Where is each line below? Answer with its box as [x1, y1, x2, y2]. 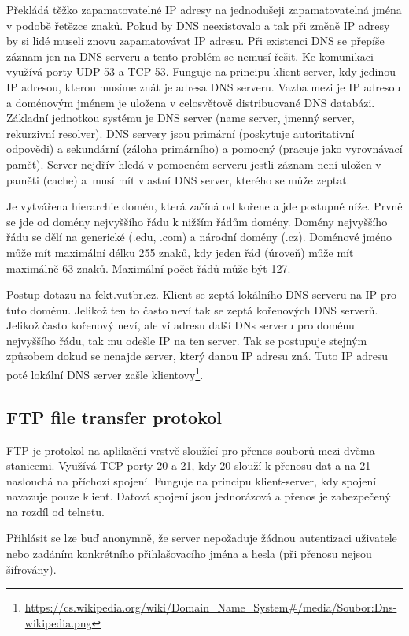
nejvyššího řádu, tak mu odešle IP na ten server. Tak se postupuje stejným [6, 332, 367, 348]
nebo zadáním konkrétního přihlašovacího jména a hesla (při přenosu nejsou [6, 545, 372, 562]
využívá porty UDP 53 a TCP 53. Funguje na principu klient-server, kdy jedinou [6, 63, 396, 80]
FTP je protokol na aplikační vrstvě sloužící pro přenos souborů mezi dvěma [6, 441, 375, 458]
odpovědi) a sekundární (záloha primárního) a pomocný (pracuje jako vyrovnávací [6, 140, 403, 157]
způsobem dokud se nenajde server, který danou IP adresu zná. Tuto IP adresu [6, 348, 389, 364]
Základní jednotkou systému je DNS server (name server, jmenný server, [6, 110, 355, 126]
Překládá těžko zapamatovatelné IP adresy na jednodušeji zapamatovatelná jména [6, 2, 402, 17]
